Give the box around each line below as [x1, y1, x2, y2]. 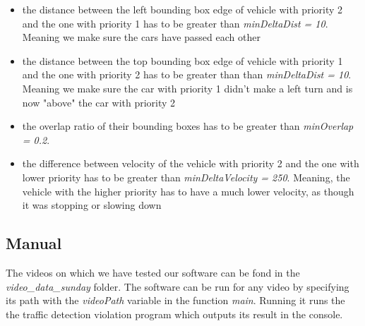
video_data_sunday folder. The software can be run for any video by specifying [6, 279, 349, 294]
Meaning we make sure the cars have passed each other [22, 30, 261, 44]
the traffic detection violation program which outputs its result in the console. [6, 306, 343, 321]
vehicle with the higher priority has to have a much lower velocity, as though [22, 183, 354, 198]
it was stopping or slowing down [22, 198, 162, 212]
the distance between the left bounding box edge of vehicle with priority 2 [22, 2, 343, 16]
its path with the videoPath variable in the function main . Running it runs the [6, 293, 345, 308]
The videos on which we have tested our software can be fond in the [6, 265, 300, 279]
